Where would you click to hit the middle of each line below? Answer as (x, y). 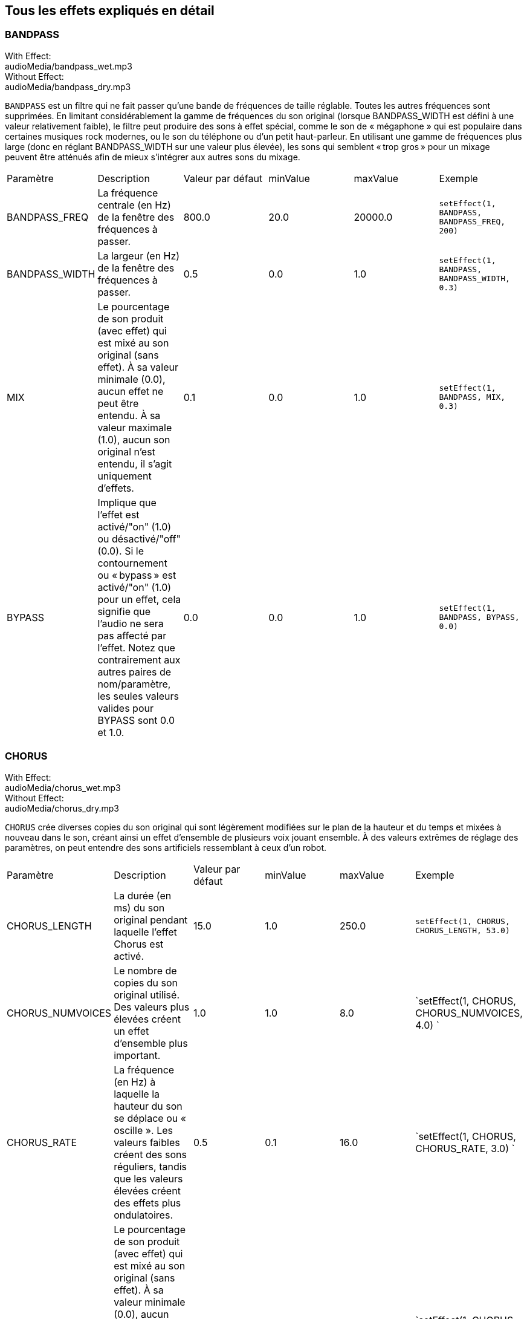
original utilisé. (147, 995)
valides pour (125, 708)
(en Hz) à (135, 1082)
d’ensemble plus (151, 1043)
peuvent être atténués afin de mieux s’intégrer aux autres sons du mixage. (153, 157)
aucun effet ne (131, 391)
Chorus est (139, 944)
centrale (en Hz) (134, 205)
